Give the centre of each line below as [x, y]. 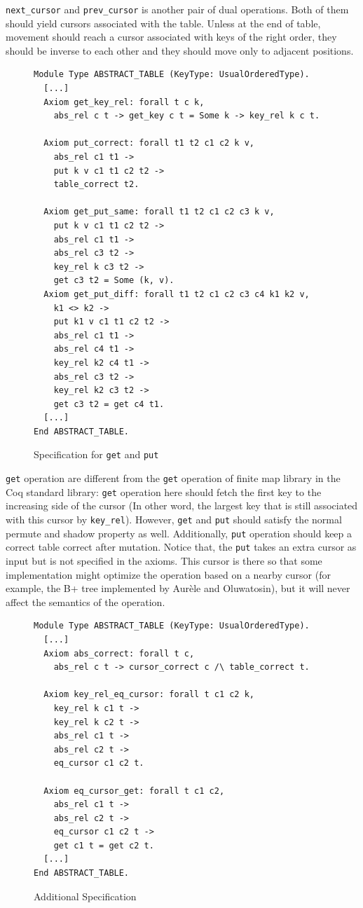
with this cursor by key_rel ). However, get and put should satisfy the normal [174, 520]
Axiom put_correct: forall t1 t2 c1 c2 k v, [149, 143]
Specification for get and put [96, 454]
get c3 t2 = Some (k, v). [114, 281]
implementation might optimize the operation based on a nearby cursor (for [168, 574]
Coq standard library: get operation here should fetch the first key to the [164, 491]
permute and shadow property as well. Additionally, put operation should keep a [179, 533]
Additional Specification [85, 896]
